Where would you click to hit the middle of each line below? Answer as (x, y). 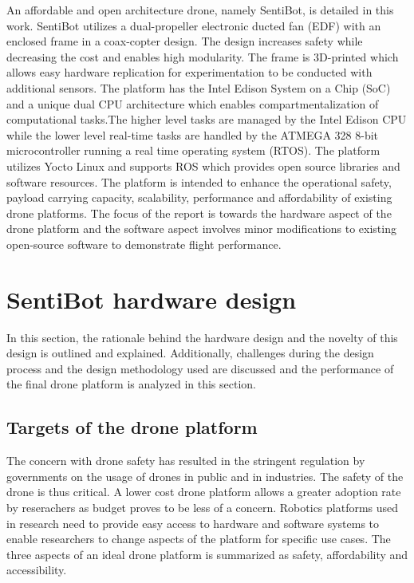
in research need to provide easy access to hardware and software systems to (193, 523)
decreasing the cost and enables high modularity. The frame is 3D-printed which (203, 56)
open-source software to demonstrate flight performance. (144, 244)
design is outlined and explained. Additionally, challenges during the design (190, 353)
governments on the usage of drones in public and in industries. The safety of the (205, 476)
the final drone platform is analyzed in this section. (131, 384)
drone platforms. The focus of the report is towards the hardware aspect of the (199, 213)
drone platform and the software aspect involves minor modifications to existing (201, 228)
